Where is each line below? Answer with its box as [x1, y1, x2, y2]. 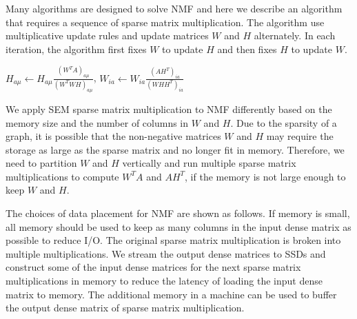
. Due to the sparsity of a [230, 115, 337, 130]
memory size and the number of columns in [6, 115, 189, 130]
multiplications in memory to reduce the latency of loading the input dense [6, 274, 323, 288]
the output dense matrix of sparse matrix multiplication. [6, 300, 245, 315]
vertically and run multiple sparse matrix [122, 156, 296, 170]
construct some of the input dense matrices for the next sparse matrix [6, 260, 301, 274]
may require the [266, 129, 334, 143]
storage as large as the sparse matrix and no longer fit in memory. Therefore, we [6, 142, 345, 156]
